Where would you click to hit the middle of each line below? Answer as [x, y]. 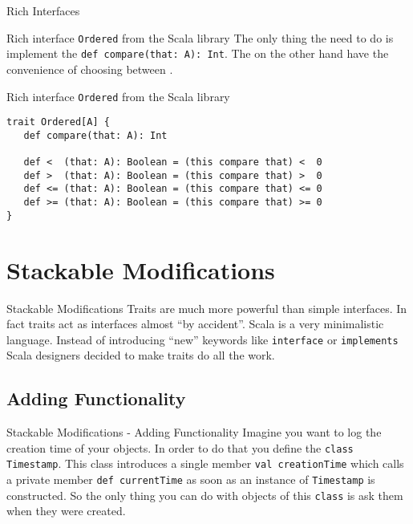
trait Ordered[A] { [58, 122]
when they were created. [66, 511]
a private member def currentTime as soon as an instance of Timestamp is [191, 479]
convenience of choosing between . [90, 69]
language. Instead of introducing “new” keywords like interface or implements [202, 339]
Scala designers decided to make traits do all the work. [141, 355]
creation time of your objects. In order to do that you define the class [180, 447]
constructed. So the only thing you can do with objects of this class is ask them [205, 495]
